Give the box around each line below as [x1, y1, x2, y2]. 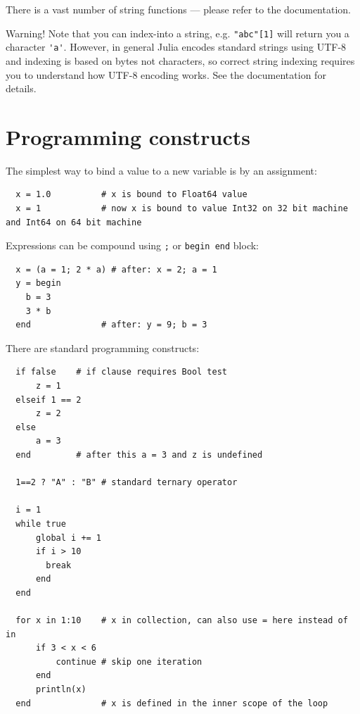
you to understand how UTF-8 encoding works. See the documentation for [6, 67, 326, 82]
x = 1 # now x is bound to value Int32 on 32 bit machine [15, 203, 348, 213]
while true [15, 518, 66, 529]
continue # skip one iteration [56, 656, 202, 667]
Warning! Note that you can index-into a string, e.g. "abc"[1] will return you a [6, 25, 349, 40]
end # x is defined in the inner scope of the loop [15, 698, 328, 708]
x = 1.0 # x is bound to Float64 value [15, 189, 247, 200]
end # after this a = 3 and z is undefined [15, 449, 263, 460]
